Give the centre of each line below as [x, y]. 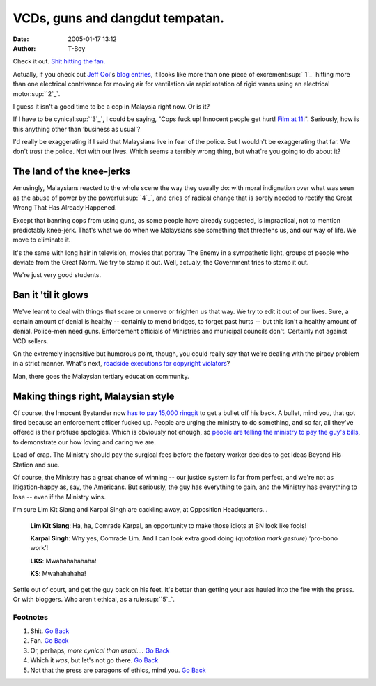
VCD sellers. [31, 341]
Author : [24, 48]
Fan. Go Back [49, 641]
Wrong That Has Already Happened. [65, 208]
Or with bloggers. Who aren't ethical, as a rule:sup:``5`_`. [94, 599]
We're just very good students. [57, 275]
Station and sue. [36, 465]
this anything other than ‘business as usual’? [77, 129]
